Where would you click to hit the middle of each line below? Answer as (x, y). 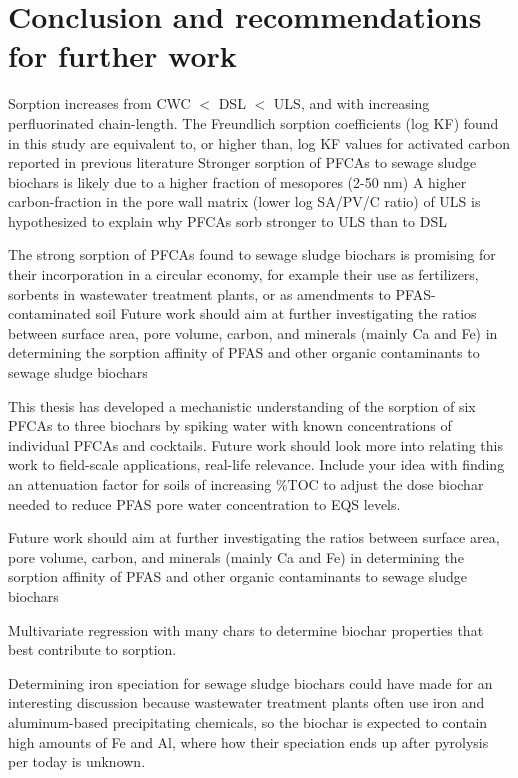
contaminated (49, 313)
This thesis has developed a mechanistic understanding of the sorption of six (242, 405)
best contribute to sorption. (92, 649)
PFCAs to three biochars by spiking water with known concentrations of (230, 425)
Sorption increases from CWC (99, 103)
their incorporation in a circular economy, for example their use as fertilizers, (243, 274)
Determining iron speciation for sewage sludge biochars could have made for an (250, 682)
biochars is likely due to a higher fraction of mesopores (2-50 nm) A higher (237, 181)
